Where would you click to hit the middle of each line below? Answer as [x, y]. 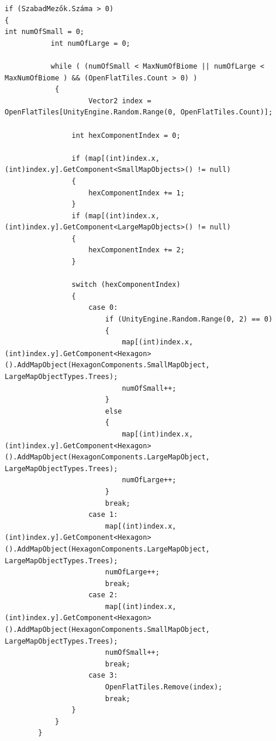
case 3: [103, 676]
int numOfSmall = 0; [45, 32]
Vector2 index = [120, 101]
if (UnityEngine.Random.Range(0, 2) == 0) [189, 319]
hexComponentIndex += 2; [137, 250]
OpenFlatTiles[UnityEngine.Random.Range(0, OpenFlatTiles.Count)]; [139, 112]
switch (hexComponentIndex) [126, 285]
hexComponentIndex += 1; [137, 193]
